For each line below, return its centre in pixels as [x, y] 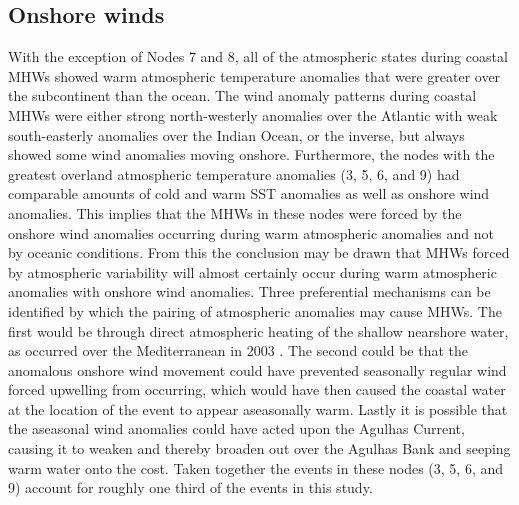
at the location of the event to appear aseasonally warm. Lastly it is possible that [258, 408]
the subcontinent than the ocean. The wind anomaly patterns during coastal [242, 95]
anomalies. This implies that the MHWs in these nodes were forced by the [235, 212]
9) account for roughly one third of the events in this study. [190, 487]
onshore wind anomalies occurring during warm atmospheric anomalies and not [251, 232]
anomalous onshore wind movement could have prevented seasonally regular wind [257, 369]
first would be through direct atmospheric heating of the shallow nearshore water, [258, 330]
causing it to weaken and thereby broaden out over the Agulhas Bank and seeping [259, 448]
